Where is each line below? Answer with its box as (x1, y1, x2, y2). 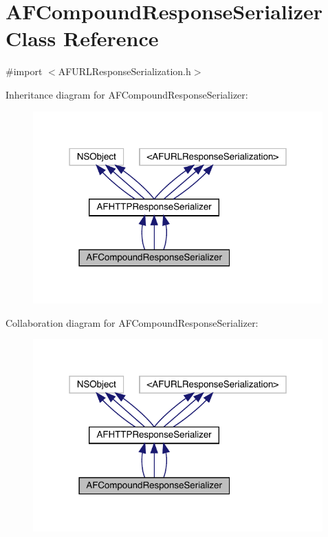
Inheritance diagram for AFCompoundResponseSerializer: (6, 87, 248, 101)
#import (6, 64, 43, 79)
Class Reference (6, 24, 159, 52)
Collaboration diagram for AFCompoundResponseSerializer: (6, 315, 259, 330)
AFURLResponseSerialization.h (58, 64, 191, 79)
